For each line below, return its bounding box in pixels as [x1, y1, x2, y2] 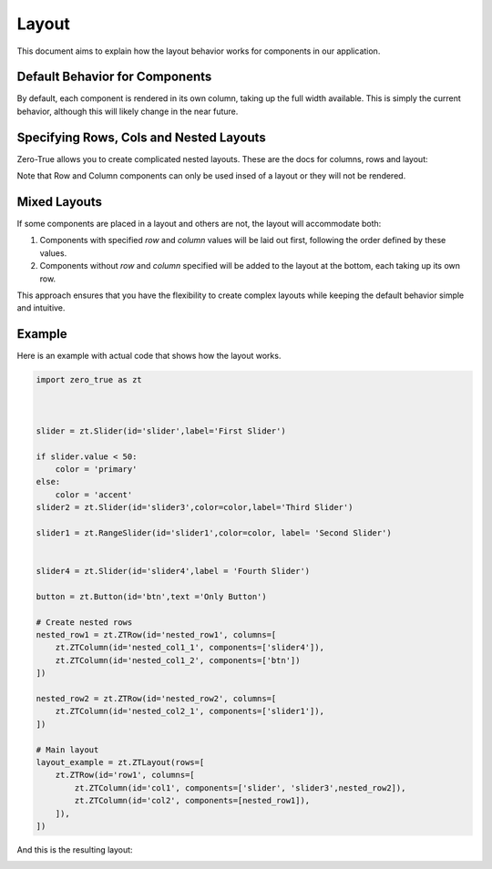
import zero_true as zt [36, 374, 143, 385]
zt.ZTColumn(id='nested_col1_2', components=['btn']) [55, 655, 301, 665]
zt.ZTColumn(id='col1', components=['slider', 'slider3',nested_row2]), [74, 782, 406, 792]
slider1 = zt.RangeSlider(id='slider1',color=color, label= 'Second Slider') [36, 527, 392, 537]
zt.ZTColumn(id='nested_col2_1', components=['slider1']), [55, 706, 325, 717]
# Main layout [36, 744, 99, 755]
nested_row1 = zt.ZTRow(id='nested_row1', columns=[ [36, 629, 277, 640]
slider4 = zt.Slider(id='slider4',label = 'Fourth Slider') [36, 566, 311, 577]
